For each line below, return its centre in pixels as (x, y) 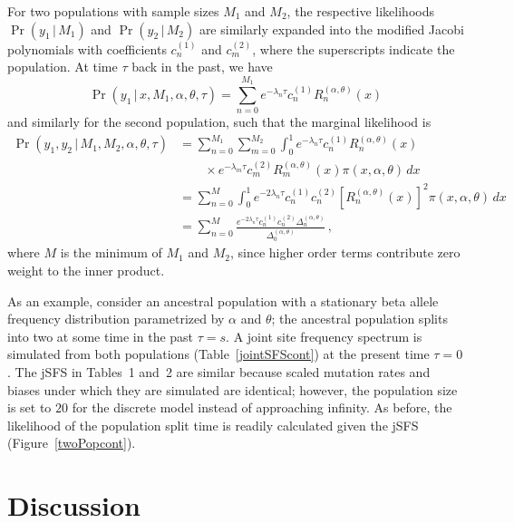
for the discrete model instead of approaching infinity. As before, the (262, 407)
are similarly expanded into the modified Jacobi (331, 29)
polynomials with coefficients (87, 48)
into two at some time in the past (101, 336)
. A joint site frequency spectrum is (324, 336)
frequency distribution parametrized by (116, 319)
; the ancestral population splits (359, 319)
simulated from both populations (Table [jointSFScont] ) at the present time (218, 354)
